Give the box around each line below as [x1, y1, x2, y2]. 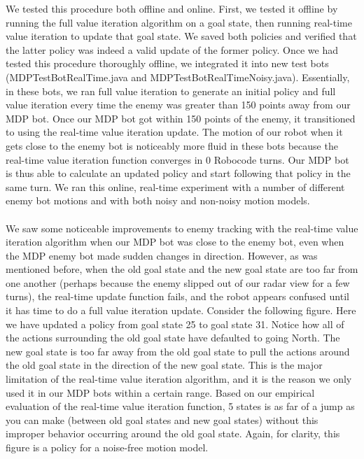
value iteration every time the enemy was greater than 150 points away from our [6, 97, 351, 112]
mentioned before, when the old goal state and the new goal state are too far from [6, 262, 358, 276]
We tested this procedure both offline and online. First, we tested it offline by [6, 1, 338, 15]
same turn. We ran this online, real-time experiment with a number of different [6, 179, 345, 194]
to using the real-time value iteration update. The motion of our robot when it [6, 125, 343, 139]
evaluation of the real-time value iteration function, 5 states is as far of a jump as [6, 399, 355, 414]
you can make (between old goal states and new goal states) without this [6, 412, 318, 427]
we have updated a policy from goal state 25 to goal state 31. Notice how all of [6, 316, 344, 331]
